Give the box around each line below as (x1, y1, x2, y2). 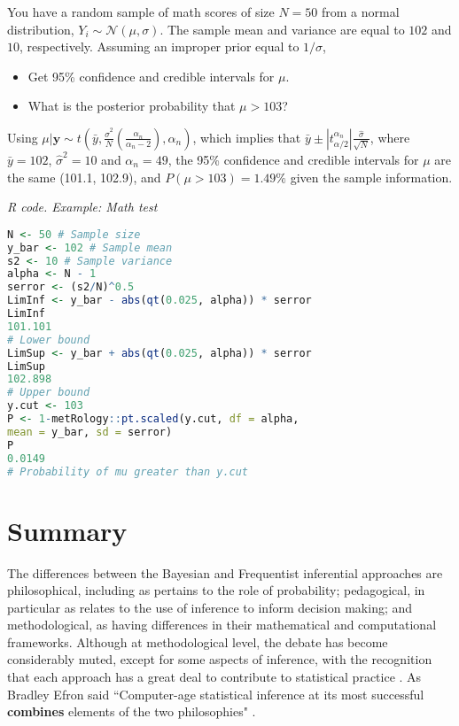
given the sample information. (290, 167, 453, 186)
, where (370, 127, 410, 146)
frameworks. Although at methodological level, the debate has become (7, 632, 388, 651)
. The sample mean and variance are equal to (159, 19, 405, 38)
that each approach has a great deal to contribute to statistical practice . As (7, 668, 422, 686)
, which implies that (192, 127, 301, 146)
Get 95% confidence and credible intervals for (27, 66, 275, 85)
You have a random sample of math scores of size (7, 3, 275, 20)
